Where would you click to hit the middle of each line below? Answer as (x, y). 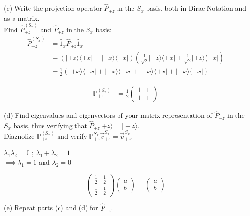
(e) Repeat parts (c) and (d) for (51, 208)
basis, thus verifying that (50, 125)
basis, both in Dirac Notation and (196, 8)
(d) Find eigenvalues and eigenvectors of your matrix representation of (108, 115)
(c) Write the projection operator (53, 8)
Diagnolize (19, 136)
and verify (72, 136)
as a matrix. (22, 18)
